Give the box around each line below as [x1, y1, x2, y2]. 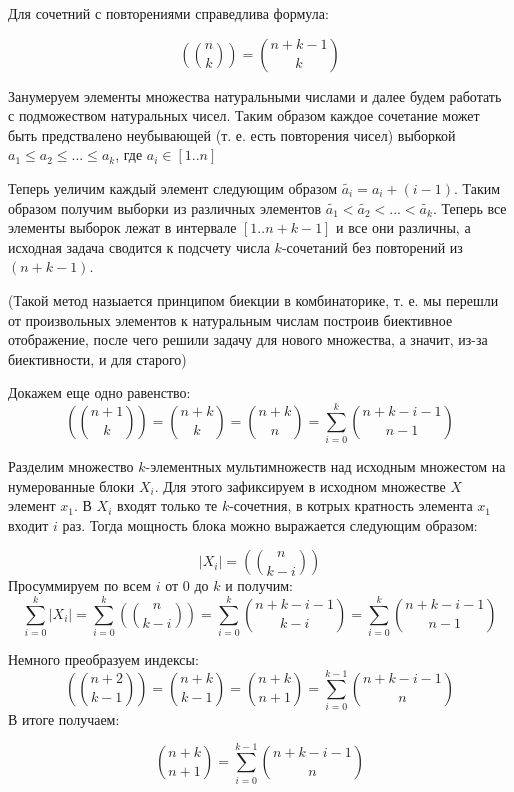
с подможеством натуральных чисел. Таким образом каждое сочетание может [8, 105, 480, 126]
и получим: [225, 575, 293, 596]
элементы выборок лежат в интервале [8, 217, 237, 238]
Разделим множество [8, 456, 134, 477]
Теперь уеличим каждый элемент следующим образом [8, 177, 337, 198]
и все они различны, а [336, 217, 471, 238]
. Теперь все [432, 197, 507, 218]
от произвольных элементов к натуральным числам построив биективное [8, 309, 453, 330]
